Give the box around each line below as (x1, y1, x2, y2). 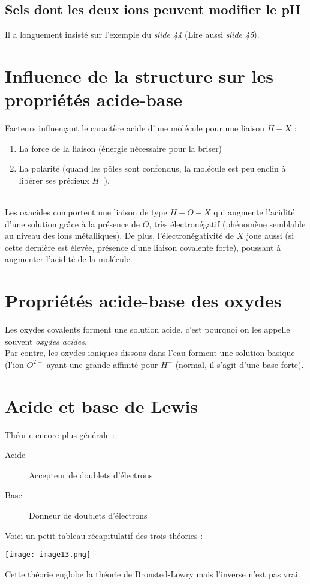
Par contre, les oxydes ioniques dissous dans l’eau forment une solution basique (5, 346, 295, 359)
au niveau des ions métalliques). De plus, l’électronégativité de (5, 229, 234, 242)
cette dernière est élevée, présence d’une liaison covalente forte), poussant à (5, 241, 281, 253)
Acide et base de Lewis (5, 393, 198, 418)
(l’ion (5, 358, 24, 370)
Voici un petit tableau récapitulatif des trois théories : (5, 529, 203, 541)
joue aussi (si (246, 229, 294, 242)
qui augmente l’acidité (213, 206, 295, 218)
